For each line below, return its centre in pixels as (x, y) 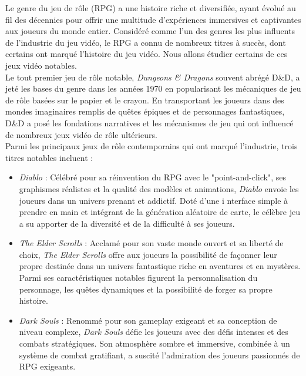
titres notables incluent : (49, 157)
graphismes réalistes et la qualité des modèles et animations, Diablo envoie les (159, 188)
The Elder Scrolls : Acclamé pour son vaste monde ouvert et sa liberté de (151, 243)
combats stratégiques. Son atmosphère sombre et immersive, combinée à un (154, 343)
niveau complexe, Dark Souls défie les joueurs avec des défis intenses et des (154, 332)
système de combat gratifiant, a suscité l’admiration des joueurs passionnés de (159, 355)
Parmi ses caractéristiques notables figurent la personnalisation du (138, 278)
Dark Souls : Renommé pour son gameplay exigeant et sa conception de (148, 320)
